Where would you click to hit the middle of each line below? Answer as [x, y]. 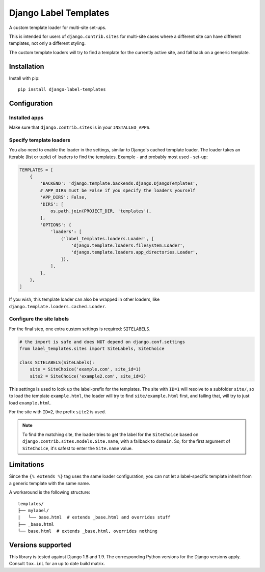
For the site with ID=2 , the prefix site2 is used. [58, 412]
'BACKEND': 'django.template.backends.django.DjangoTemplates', [119, 184]
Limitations [26, 465]
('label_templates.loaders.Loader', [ [107, 239]
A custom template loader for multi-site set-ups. [58, 28]
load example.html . [30, 402]
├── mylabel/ [33, 510]
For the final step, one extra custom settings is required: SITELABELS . [80, 329]
